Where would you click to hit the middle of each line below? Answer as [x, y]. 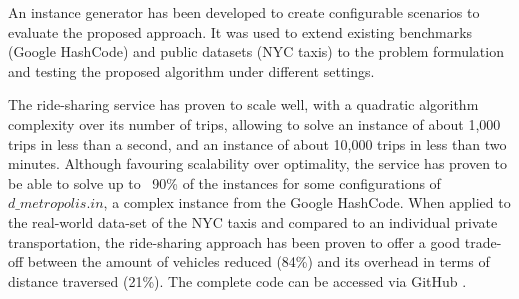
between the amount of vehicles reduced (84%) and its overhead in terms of [258, 261]
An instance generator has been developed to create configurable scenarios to [244, 12]
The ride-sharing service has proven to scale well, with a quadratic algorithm [243, 104]
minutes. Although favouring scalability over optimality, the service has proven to [258, 163]
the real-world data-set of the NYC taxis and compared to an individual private [253, 221]
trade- [483, 241]
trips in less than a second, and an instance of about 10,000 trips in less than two [257, 143]
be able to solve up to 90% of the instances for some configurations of [224, 182]
